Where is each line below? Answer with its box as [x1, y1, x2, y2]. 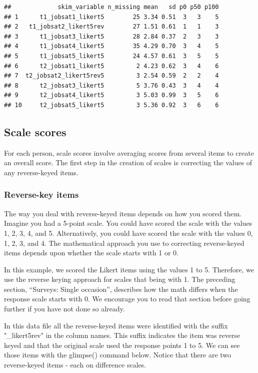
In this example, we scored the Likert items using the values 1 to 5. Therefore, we [4, 264, 254, 274]
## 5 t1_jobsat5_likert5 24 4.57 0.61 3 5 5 [4, 52, 219, 60]
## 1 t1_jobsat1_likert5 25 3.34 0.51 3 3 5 [4, 13, 219, 21]
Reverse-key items [4, 188, 79, 201]
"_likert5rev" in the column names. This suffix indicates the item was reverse [4, 330, 240, 340]
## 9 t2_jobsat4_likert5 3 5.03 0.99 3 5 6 [4, 92, 219, 99]
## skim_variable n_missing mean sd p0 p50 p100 [4, 4, 219, 11]
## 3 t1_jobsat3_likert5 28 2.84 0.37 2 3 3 [4, 33, 219, 40]
